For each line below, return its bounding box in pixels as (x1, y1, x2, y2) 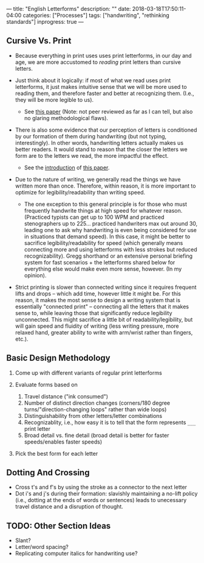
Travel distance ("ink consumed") (24, 392, 108, 400)
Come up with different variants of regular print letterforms (15, 369, 162, 377)
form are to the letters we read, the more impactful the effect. (15, 152, 169, 159)
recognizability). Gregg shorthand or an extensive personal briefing (24, 252, 193, 260)
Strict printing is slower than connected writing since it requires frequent (15, 283, 197, 291)
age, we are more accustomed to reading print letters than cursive (15, 58, 181, 66)
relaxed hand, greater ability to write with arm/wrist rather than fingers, (15, 328, 193, 336)
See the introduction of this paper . (24, 164, 110, 171)
